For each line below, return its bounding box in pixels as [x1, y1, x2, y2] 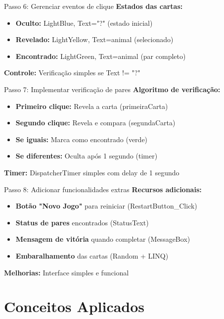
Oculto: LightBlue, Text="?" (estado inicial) [15, 17, 153, 28]
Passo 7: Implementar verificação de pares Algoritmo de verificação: [4, 84, 221, 94]
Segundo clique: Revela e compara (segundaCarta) [15, 117, 176, 128]
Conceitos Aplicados [4, 296, 145, 317]
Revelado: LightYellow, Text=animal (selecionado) [15, 34, 174, 45]
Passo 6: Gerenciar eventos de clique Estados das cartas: [4, 1, 183, 11]
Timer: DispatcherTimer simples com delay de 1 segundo [4, 167, 179, 177]
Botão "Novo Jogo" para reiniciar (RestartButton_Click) [15, 201, 197, 211]
